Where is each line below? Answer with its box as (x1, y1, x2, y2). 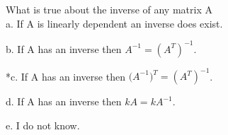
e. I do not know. (6, 117, 80, 132)
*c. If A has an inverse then (6, 69, 125, 83)
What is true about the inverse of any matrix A (6, 2, 212, 16)
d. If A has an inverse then (6, 94, 122, 109)
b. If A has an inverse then (6, 41, 122, 56)
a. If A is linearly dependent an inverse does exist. (6, 16, 223, 30)
